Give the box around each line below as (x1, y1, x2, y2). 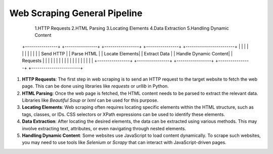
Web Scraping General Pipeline (9, 8, 143, 19)
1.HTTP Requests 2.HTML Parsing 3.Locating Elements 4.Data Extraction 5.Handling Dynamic (34, 25, 230, 31)
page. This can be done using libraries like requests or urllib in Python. (22, 83, 169, 89)
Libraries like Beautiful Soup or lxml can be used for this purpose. (22, 97, 159, 103)
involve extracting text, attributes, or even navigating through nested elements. (22, 125, 187, 131)
